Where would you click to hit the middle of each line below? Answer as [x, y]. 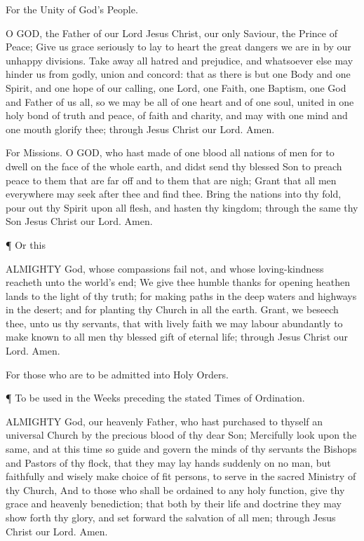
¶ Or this [26, 244]
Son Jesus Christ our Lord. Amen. [79, 221]
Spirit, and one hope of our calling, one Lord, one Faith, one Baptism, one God [176, 87]
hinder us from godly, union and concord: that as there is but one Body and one [178, 74]
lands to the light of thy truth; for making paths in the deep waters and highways [181, 295]
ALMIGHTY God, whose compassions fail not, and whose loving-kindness [165, 268]
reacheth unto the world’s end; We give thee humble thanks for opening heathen [178, 282]
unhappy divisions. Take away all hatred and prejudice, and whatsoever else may [180, 60]
